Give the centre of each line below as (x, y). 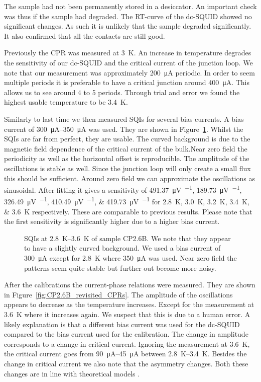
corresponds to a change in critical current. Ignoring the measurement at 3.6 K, (127, 343)
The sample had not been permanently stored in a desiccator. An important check (130, 6)
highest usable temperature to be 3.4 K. (66, 102)
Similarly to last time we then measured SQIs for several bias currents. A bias (124, 119)
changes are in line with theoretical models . (72, 373)
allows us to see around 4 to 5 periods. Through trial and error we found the (122, 92)
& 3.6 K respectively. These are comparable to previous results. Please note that (128, 211)
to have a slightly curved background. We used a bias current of (122, 248)
